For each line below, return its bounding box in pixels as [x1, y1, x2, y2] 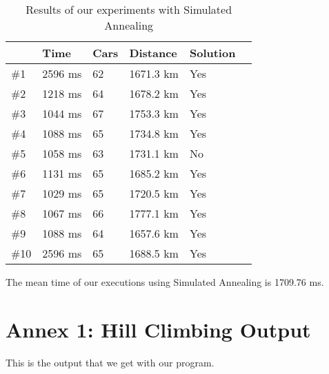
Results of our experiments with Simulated [26, 1, 232, 17]
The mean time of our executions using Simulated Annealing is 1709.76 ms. [6, 275, 324, 289]
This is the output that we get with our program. [6, 355, 215, 369]
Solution [189, 45, 236, 61]
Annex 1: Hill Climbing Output [6, 315, 311, 343]
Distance [129, 45, 177, 61]
